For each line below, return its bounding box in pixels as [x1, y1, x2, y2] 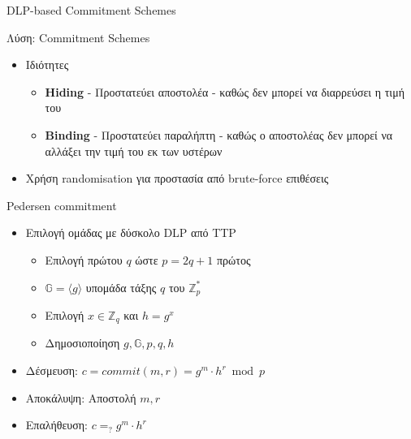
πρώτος [217, 251, 251, 268]
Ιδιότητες [25, 56, 69, 73]
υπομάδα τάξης [85, 278, 157, 295]
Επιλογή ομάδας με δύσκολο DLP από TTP [25, 224, 236, 241]
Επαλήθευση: [25, 416, 88, 433]
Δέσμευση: [25, 362, 78, 379]
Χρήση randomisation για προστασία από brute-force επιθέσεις [25, 170, 329, 187]
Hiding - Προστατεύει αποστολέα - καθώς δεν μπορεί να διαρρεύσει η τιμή [45, 83, 405, 100]
